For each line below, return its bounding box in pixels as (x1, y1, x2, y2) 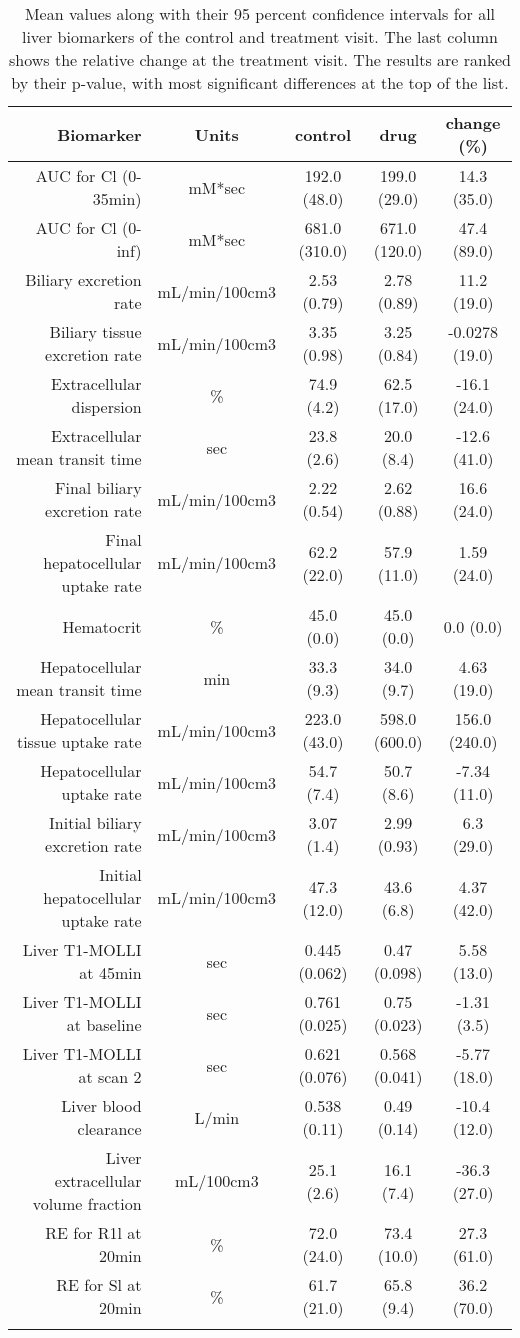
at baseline (66, 1013, 142, 1036)
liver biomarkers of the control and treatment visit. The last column (21, 25, 499, 48)
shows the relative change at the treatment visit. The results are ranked (9, 48, 511, 71)
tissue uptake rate (16, 730, 142, 753)
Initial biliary (49, 811, 142, 834)
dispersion (71, 395, 142, 418)
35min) (92, 187, 142, 210)
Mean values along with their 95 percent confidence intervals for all (24, 2, 496, 25)
